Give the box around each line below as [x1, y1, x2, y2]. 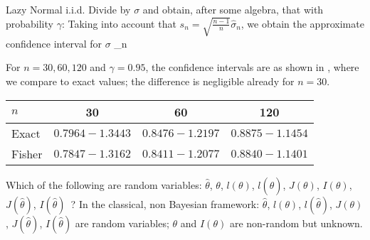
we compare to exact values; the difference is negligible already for [6, 74, 295, 89]
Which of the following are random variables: [6, 177, 202, 192]
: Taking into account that [61, 16, 176, 31]
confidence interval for [6, 36, 102, 50]
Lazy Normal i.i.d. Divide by [6, 2, 131, 16]
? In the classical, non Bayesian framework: [70, 196, 260, 211]
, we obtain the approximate [240, 16, 364, 31]
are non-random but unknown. [229, 215, 363, 230]
